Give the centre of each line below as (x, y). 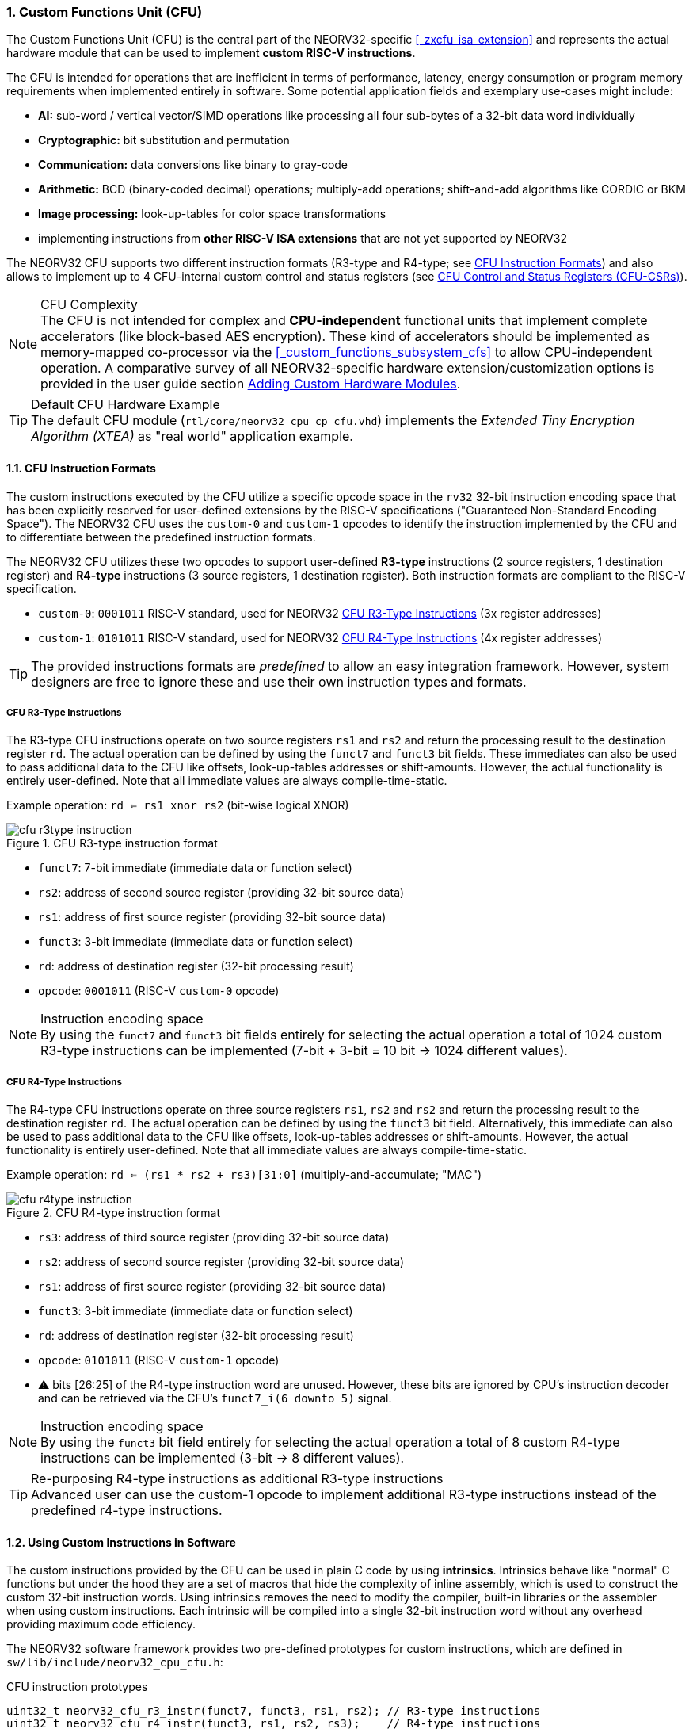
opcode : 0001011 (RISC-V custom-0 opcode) (159, 991)
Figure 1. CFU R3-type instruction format (112, 843)
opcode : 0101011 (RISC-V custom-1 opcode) (159, 1360)
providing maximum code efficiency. (101, 1624)
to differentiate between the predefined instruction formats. (161, 537)
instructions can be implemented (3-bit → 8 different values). (223, 1458)
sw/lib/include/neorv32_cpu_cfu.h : (115, 1662)
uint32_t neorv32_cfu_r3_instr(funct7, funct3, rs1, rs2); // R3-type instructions (274, 1711)
